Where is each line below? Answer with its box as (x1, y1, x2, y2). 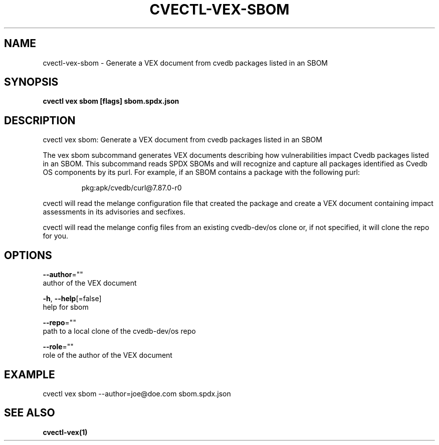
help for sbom (43, 303, 89, 312)
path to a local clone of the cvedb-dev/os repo (43, 327, 196, 336)
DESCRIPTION (4, 114, 76, 127)
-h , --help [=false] (43, 294, 102, 303)
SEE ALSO (4, 406, 55, 419)
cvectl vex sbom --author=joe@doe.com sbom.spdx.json (43, 389, 231, 398)
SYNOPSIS (4, 76, 59, 89)
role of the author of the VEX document (43, 351, 172, 360)
